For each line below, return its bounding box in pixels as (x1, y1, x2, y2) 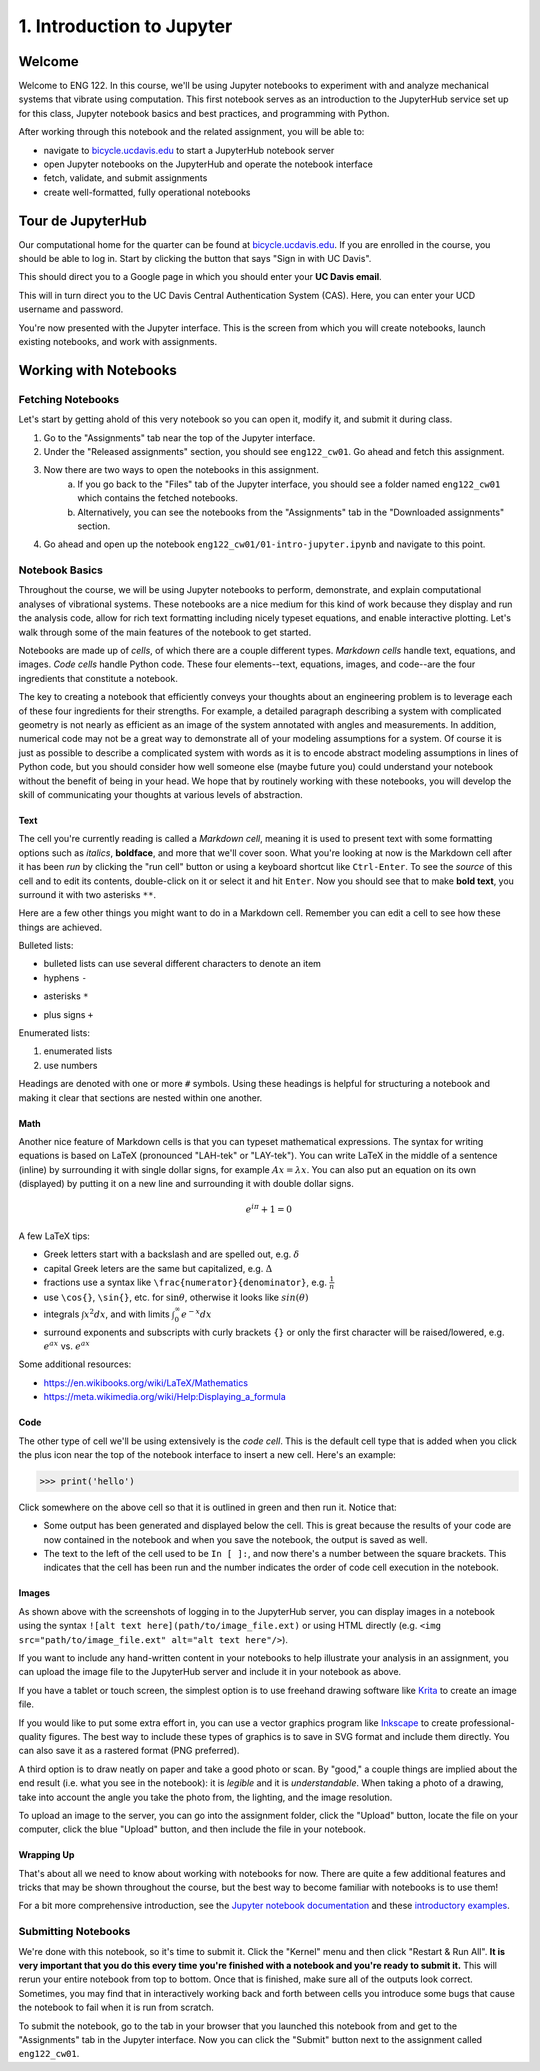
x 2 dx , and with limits (83, 1307, 170, 1320)
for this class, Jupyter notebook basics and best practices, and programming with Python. (18, 107, 390, 119)
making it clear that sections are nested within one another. (18, 1091, 263, 1104)
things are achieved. (18, 921, 103, 933)
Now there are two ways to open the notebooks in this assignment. (43, 464, 319, 476)
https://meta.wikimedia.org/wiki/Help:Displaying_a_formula (43, 1391, 286, 1403)
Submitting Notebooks (18, 1925, 131, 1939)
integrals (43, 1308, 80, 1320)
